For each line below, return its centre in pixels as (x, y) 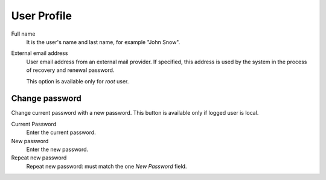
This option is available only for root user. (78, 81)
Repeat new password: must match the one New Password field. (107, 166)
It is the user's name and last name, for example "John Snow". (103, 42)
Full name (23, 34)
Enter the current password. (61, 132)
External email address (40, 53)
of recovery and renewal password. (70, 70)
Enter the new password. (57, 149)
